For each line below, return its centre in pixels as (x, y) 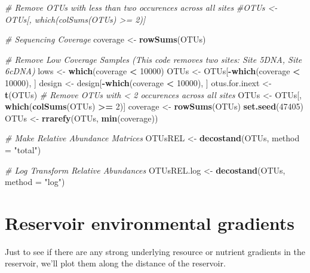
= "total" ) (23, 149)
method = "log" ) (35, 182)
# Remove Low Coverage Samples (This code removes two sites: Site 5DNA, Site (154, 59)
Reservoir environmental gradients (150, 222)
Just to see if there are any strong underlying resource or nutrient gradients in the (155, 251)
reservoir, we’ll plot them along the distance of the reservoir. (115, 263)
